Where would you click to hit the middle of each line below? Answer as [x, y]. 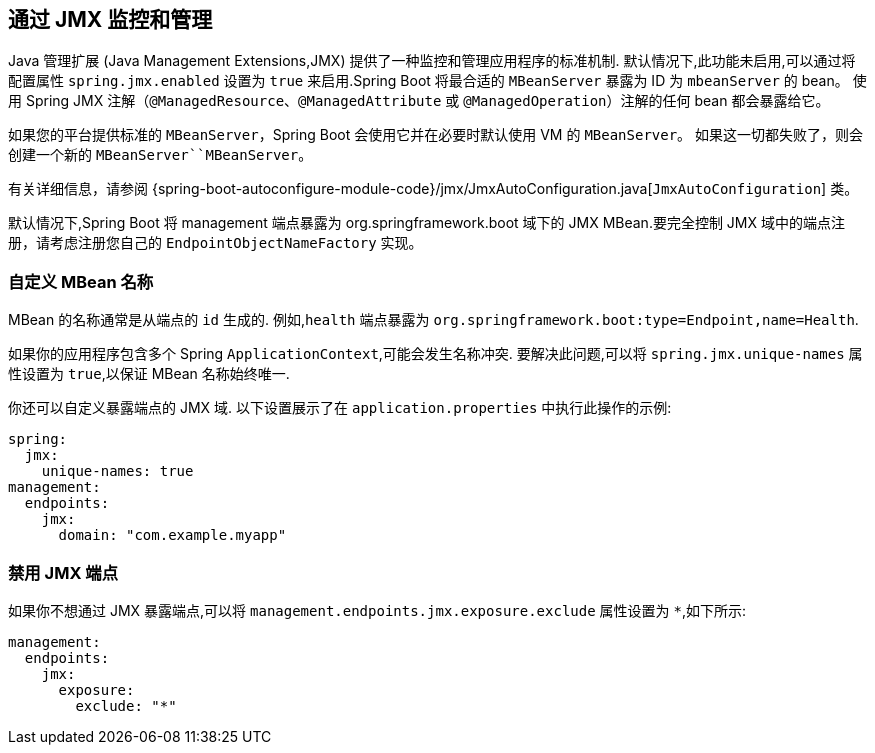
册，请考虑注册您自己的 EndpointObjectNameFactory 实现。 [215, 243]
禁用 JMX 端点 [63, 572]
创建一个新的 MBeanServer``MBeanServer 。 [160, 155]
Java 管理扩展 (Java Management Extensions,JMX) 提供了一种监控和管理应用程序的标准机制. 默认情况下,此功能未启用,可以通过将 [432, 61]
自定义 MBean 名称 [81, 281]
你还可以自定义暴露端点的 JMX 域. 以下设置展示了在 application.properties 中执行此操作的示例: [340, 408]
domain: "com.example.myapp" [172, 535]
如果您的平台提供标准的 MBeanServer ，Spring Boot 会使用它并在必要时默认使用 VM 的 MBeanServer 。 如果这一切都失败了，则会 [436, 135]
